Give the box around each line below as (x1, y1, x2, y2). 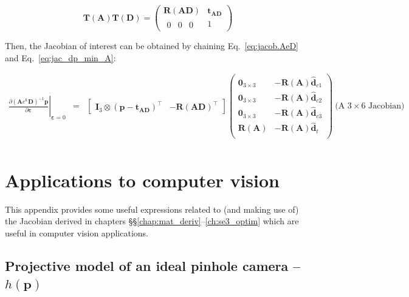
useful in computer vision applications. (5, 226, 148, 239)
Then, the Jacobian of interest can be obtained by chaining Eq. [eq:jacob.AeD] (5, 39, 298, 52)
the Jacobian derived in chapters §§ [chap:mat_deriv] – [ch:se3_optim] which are (5, 215, 299, 227)
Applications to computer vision (5, 167, 280, 192)
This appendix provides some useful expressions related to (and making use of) (5, 202, 299, 215)
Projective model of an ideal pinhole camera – (5, 256, 301, 275)
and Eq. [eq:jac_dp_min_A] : (5, 51, 116, 64)
